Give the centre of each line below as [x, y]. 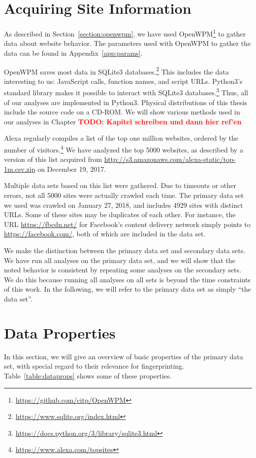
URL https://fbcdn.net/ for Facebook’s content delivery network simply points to [127, 224]
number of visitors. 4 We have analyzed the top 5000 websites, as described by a [124, 149]
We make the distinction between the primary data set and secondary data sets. [125, 250]
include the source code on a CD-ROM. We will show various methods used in [122, 112]
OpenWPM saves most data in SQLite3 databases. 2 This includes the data [116, 71]
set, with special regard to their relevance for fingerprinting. [94, 366]
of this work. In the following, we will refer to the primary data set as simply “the [128, 289]
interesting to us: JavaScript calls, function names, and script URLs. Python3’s [123, 81]
